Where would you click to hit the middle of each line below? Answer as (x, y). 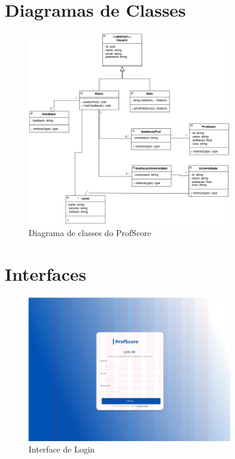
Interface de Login (62, 449)
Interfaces (46, 273)
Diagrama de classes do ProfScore (90, 232)
